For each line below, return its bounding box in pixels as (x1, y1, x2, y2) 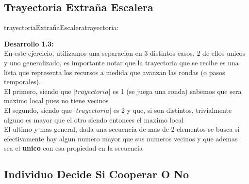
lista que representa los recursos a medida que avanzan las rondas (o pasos (4, 67, 225, 77)
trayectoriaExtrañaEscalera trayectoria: (4, 22, 119, 32)
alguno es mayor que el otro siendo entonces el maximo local (4, 114, 184, 124)
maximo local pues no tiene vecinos (4, 95, 109, 106)
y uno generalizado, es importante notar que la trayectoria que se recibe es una (4, 57, 239, 67)
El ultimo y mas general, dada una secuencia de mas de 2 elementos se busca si (4, 124, 240, 134)
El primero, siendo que (4, 86, 71, 96)
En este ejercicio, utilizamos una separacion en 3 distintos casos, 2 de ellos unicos (4, 48, 246, 58)
